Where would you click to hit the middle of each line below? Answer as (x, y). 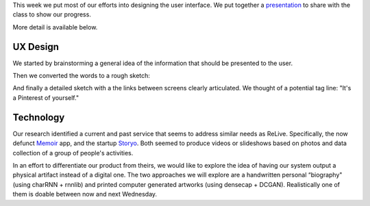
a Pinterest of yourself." (46, 98)
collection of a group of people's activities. (73, 153)
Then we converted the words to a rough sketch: (82, 76)
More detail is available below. (55, 27)
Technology (39, 117)
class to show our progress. (52, 14)
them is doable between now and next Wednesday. (85, 194)
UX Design (36, 47)
